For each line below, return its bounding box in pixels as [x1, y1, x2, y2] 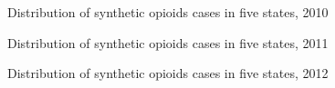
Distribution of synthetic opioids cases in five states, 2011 [7, 33, 329, 52]
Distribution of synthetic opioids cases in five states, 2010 [7, 3, 329, 21]
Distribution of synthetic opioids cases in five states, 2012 [7, 64, 329, 83]
